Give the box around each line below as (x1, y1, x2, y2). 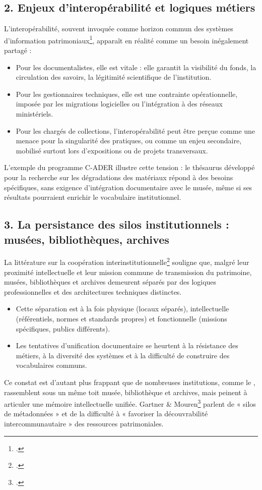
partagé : (4, 45, 32, 56)
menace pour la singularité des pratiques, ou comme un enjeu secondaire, (16, 135, 242, 146)
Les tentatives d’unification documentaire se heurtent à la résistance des (16, 340, 238, 351)
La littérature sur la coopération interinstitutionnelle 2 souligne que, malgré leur (4, 255, 249, 267)
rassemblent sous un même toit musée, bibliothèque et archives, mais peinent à (4, 387, 247, 397)
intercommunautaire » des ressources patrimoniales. (4, 418, 164, 428)
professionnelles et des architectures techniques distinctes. (4, 286, 182, 297)
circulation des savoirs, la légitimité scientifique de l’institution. (16, 72, 212, 82)
